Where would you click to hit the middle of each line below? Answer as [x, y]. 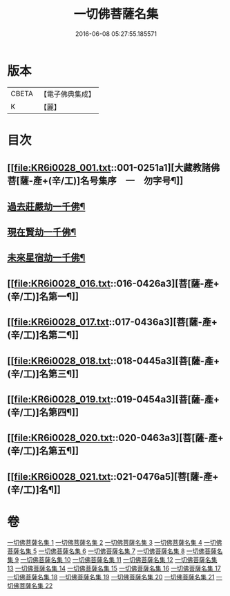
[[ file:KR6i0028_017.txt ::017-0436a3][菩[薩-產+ [112, 322]
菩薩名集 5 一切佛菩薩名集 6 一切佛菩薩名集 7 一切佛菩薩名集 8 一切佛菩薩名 [115, 551]
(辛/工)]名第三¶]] [43, 374]
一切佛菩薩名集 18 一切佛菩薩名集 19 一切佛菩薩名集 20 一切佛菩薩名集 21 [111, 577]
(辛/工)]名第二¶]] [43, 335]
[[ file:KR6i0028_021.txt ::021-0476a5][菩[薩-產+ [113, 477]
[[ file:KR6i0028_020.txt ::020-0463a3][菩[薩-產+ [116, 438]
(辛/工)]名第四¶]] [43, 412]
